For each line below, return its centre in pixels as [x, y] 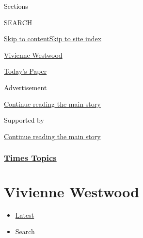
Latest [25, 215]
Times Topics [30, 158]
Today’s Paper [25, 71]
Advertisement [25, 87]
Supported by [24, 120]
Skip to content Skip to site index [53, 39]
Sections [16, 6]
